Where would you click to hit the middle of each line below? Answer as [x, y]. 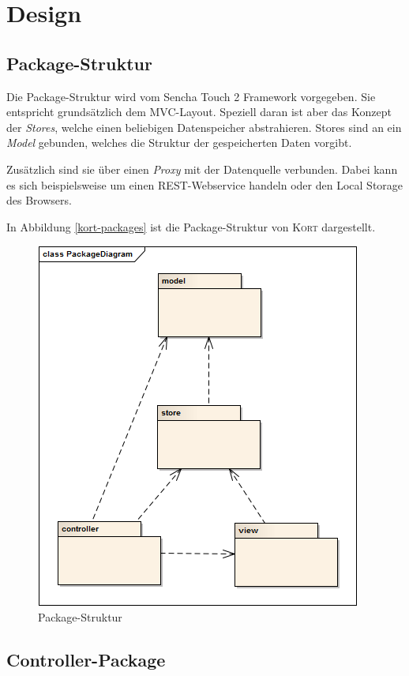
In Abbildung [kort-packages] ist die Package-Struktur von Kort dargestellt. [191, 226]
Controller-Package [86, 659]
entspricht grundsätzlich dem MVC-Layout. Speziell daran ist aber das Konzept [199, 112]
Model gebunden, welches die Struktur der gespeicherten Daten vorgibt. [179, 143]
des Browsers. [39, 200]
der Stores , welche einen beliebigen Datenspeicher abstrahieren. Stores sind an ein [204, 127]
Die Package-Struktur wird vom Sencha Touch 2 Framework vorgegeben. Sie [191, 96]
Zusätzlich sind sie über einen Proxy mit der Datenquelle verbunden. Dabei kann [202, 169]
